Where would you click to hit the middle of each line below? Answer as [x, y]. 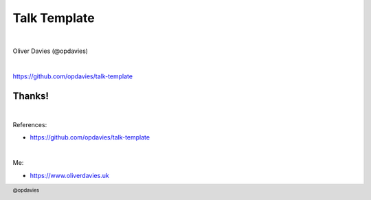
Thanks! [31, 96]
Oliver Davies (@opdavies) [50, 51]
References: [30, 125]
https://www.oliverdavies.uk [69, 175]
